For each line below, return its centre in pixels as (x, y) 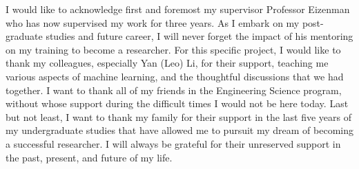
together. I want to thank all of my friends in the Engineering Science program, (174, 90)
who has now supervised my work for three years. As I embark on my (153, 22)
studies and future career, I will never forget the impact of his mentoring (200, 36)
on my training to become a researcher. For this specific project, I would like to (173, 49)
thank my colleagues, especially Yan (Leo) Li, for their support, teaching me (167, 63)
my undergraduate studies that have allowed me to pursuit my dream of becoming (179, 130)
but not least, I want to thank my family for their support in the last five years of (178, 116)
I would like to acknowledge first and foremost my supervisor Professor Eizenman (178, 9)
